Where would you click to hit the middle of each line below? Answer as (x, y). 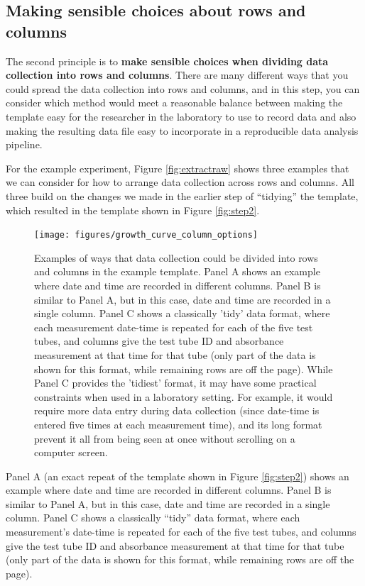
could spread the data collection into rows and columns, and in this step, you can (183, 88)
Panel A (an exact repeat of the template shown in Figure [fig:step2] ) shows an (178, 476)
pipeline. (24, 144)
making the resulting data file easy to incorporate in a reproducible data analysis (182, 130)
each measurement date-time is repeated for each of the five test (174, 327)
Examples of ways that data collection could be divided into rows (176, 257)
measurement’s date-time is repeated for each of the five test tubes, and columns (181, 532)
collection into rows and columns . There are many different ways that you (177, 75)
